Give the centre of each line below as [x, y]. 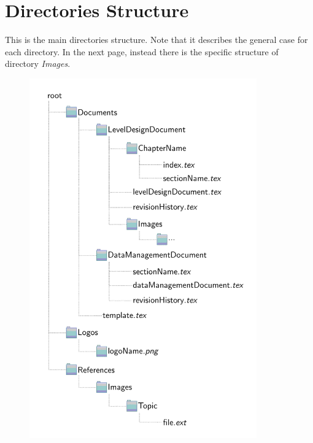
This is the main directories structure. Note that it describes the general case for [156, 40]
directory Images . [38, 64]
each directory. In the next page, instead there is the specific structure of [142, 51]
